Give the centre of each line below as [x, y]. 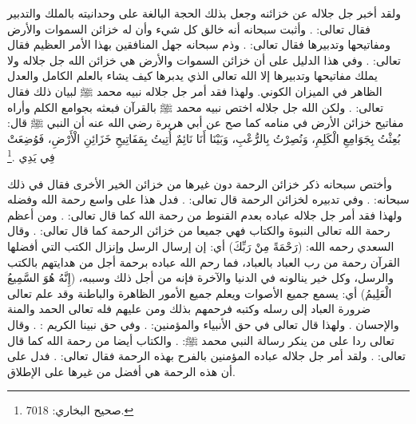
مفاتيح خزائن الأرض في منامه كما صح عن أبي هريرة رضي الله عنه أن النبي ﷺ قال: [206, 123]
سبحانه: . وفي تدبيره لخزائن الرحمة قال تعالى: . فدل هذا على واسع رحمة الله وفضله [208, 199]
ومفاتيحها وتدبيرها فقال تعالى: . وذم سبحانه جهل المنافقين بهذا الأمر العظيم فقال [199, 44]
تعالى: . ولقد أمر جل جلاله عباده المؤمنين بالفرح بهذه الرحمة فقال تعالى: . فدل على [206, 356]
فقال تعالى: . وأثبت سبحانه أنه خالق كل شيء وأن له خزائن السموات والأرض [189, 28]
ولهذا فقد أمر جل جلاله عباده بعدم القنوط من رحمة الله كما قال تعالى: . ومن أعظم [205, 214]
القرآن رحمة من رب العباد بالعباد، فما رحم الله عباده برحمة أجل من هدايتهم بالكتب [204, 262]
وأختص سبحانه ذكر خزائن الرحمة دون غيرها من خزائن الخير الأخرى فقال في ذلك [200, 183]
